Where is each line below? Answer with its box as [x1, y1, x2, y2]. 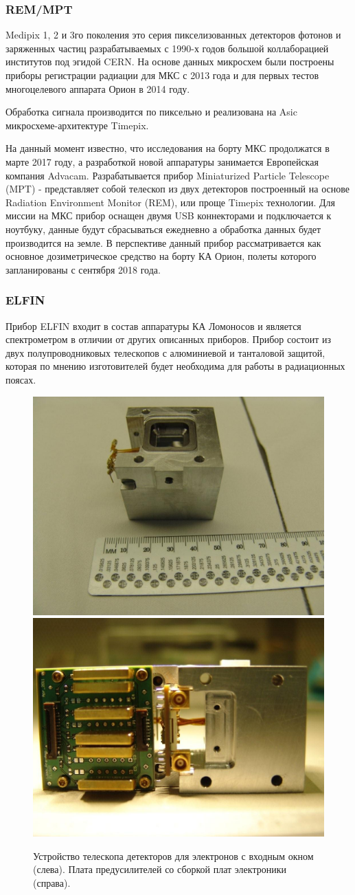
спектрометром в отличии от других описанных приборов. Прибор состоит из [5, 332, 331, 346]
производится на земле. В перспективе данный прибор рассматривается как [5, 235, 321, 250]
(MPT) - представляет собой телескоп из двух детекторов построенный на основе [5, 181, 350, 196]
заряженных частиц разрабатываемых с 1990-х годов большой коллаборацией [5, 41, 329, 55]
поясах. [5, 372, 36, 386]
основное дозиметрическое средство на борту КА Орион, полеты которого [5, 249, 317, 263]
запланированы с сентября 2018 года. [5, 262, 161, 276]
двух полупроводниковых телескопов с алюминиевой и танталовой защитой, [5, 345, 325, 360]
